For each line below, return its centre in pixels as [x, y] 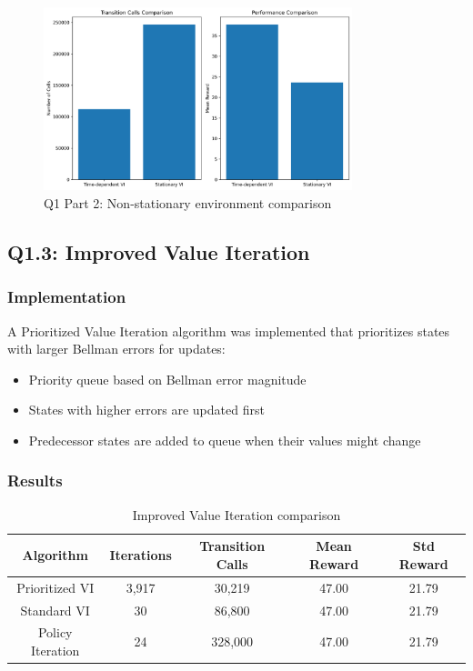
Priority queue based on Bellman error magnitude [167, 379]
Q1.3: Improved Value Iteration [159, 251]
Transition [232, 546]
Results [35, 481]
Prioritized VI [55, 587]
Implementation [67, 297]
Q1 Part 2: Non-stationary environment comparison [188, 202]
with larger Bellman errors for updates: [116, 349]
